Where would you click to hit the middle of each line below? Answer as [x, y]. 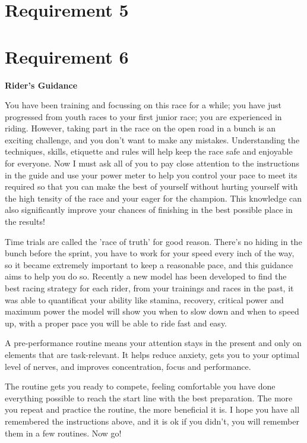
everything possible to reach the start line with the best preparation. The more [149, 398]
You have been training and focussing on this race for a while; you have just [143, 105]
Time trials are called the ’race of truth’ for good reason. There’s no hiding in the [153, 241]
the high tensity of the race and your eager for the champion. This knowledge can [153, 198]
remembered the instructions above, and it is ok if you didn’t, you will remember [152, 421]
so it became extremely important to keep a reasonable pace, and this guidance [149, 264]
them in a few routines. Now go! [63, 433]
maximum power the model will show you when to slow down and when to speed [152, 311]
